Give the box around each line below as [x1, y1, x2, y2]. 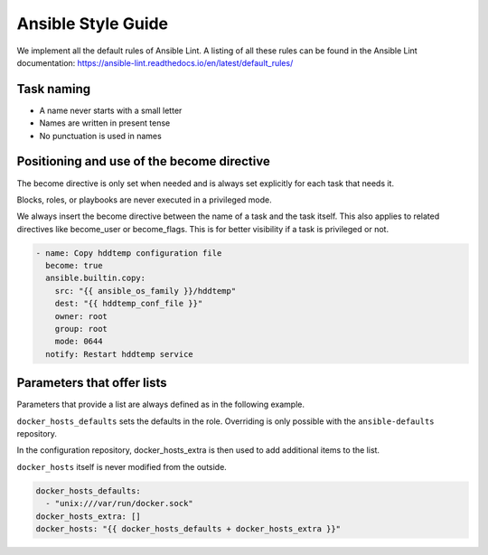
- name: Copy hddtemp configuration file [35, 248, 222, 258]
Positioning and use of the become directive [16, 154, 270, 169]
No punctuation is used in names [39, 130, 162, 141]
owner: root [54, 311, 108, 321]
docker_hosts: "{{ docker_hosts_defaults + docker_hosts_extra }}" [35, 524, 342, 534]
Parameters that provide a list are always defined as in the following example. [16, 399, 305, 410]
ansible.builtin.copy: [45, 273, 146, 284]
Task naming [16, 81, 91, 97]
